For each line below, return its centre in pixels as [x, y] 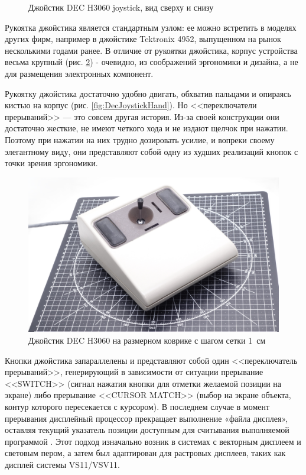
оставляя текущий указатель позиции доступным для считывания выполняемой [147, 430]
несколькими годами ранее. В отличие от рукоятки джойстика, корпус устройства [151, 50]
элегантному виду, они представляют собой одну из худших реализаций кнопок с [152, 151]
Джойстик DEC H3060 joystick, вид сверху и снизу [121, 7]
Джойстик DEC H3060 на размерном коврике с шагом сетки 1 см [147, 340]
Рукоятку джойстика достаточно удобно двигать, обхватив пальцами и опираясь [148, 93]
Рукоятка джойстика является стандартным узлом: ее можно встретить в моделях [151, 27]
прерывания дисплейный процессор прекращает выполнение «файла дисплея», [147, 418]
